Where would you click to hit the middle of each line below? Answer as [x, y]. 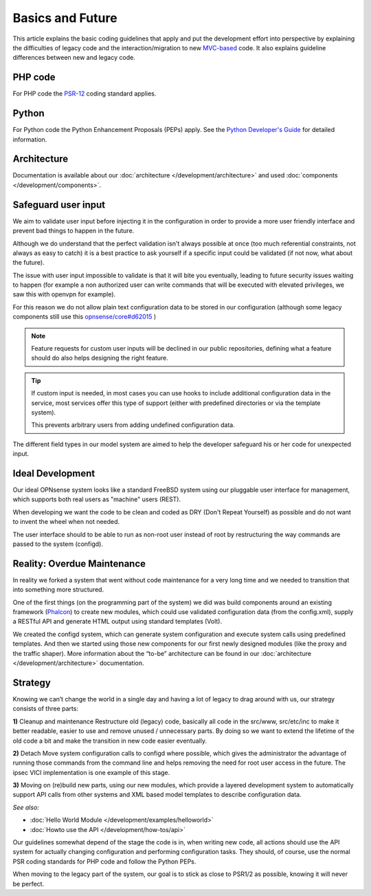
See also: [26, 807]
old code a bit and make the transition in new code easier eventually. [110, 741]
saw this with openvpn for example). [64, 294]
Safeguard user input [59, 205]
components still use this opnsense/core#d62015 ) [85, 317]
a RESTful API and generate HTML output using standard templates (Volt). [117, 622]
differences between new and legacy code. [74, 58]
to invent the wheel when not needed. [66, 522]
